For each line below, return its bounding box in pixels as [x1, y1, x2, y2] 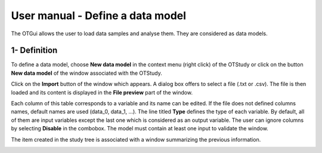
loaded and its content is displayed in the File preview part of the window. [11, 88, 193, 96]
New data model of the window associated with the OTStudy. [11, 69, 162, 76]
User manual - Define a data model [11, 9, 187, 22]
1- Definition [11, 45, 58, 56]
